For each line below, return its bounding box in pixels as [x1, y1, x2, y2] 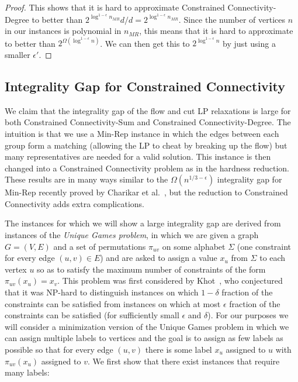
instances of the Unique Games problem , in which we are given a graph [5, 229, 259, 241]
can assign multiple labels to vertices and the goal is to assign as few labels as [5, 332, 283, 344]
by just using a [223, 37, 276, 49]
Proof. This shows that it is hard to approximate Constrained [5, 1, 225, 13]
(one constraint [237, 240, 292, 252]
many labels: [5, 366, 50, 378]
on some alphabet [162, 240, 226, 252]
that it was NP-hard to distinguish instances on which [5, 286, 199, 298]
